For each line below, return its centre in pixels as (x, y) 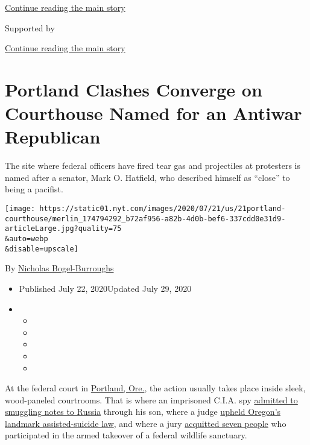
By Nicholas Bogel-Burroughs (59, 268)
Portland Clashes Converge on (134, 89)
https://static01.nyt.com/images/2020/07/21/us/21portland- (163, 209)
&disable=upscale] (42, 249)
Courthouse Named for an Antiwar (153, 113)
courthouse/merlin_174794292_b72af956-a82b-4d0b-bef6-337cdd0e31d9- (145, 219)
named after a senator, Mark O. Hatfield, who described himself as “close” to (147, 177)
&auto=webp (27, 239)
